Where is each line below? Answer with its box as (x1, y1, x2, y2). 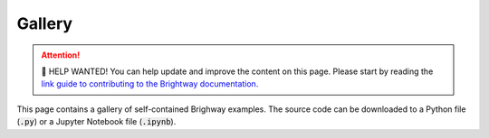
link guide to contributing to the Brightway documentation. (41, 78, 259, 89)
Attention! (41, 50, 81, 60)
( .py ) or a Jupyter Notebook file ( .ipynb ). (16, 116, 177, 127)
